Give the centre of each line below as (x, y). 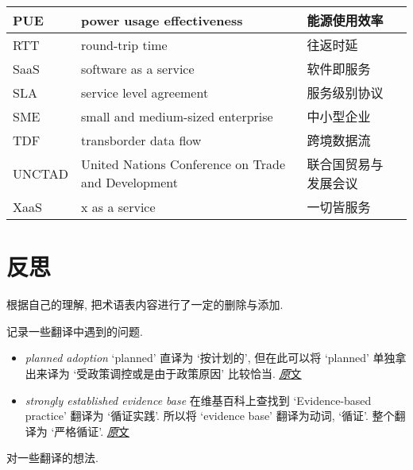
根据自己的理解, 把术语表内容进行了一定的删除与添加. (145, 304)
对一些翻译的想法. (52, 458)
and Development (130, 182)
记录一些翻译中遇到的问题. (75, 331)
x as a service (118, 206)
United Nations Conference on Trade (183, 164)
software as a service (138, 68)
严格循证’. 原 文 (92, 431)
